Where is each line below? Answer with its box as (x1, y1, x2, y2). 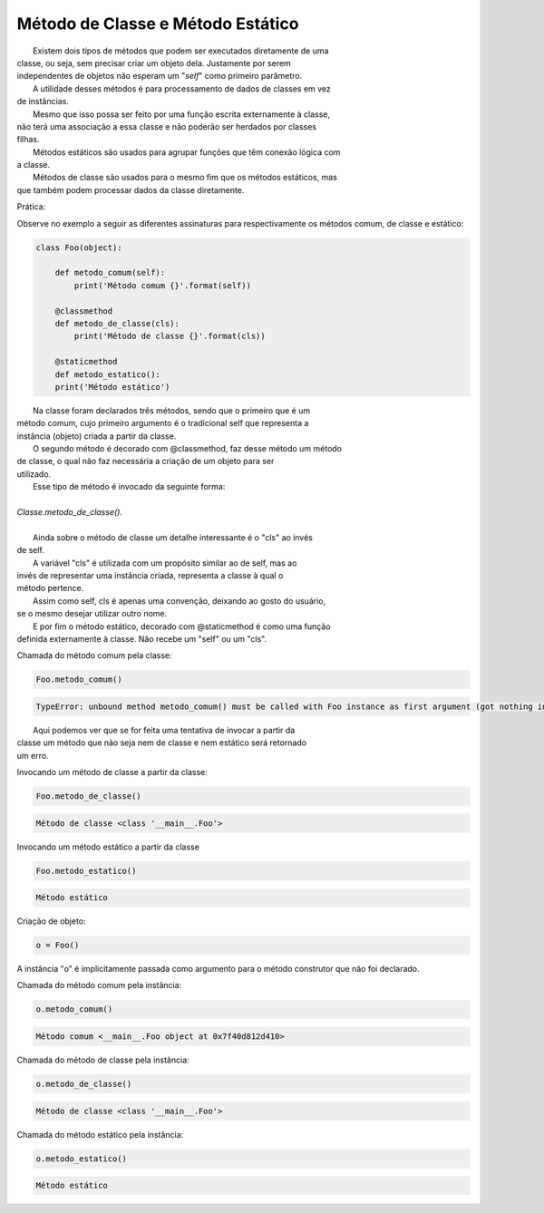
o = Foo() (35, 940, 80, 951)
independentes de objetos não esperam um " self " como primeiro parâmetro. (16, 71, 303, 82)
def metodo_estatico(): (54, 369, 160, 380)
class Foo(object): (35, 242, 122, 253)
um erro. (16, 750, 49, 761)
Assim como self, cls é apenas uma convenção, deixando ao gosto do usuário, (33, 595, 326, 606)
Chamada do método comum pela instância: (16, 980, 182, 991)
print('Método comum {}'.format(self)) (73, 280, 251, 290)
